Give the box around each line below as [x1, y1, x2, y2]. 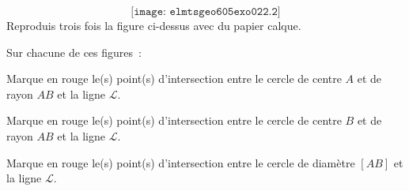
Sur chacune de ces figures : [6, 43, 142, 60]
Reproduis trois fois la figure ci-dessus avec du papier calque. [6, 17, 301, 33]
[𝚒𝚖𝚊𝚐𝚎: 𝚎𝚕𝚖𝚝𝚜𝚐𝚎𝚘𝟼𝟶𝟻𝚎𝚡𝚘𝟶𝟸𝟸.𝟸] [131, 6, 281, 17]
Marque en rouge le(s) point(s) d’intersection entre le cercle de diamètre [6, 154, 355, 170]
